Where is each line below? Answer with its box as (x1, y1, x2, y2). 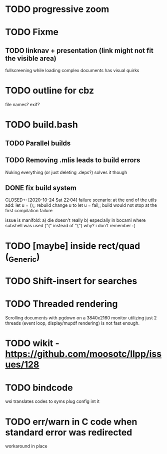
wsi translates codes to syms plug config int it (5, 398, 100, 404)
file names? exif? (5, 102, 40, 108)
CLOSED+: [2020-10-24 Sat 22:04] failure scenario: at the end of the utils (5, 197, 157, 203)
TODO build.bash (5, 119, 78, 131)
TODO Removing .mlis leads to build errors (5, 156, 140, 165)
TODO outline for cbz (5, 85, 94, 96)
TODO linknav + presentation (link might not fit (5, 46, 153, 55)
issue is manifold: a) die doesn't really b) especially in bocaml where (5, 217, 146, 223)
